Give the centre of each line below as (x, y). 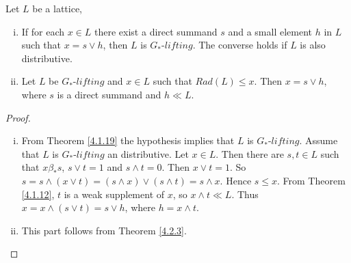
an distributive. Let (148, 153)
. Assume (318, 140)
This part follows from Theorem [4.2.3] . (104, 230)
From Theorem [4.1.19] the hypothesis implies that (128, 140)
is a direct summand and (109, 94)
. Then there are (250, 153)
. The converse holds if (240, 45)
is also (313, 45)
